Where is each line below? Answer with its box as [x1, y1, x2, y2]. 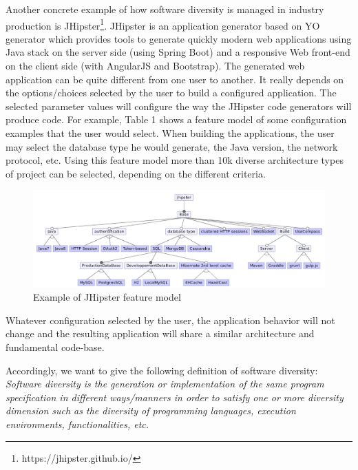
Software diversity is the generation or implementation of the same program [6, 376, 324, 391]
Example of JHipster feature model [33, 290, 181, 304]
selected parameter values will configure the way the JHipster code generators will [6, 98, 352, 113]
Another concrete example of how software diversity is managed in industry [6, 2, 324, 16]
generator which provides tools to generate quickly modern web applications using [6, 31, 352, 45]
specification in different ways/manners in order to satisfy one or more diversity [6, 389, 344, 404]
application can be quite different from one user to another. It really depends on [6, 72, 344, 86]
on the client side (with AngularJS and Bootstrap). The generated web [6, 58, 305, 73]
